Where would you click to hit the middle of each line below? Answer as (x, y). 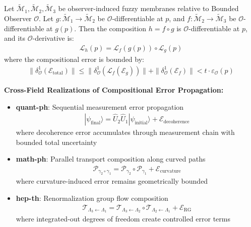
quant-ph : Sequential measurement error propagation (100, 106)
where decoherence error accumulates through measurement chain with (125, 132)
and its (15, 38)
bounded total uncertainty (56, 142)
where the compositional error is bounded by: (74, 59)
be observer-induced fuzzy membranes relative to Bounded (148, 8)
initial (141, 123)
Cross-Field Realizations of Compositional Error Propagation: (114, 89)
